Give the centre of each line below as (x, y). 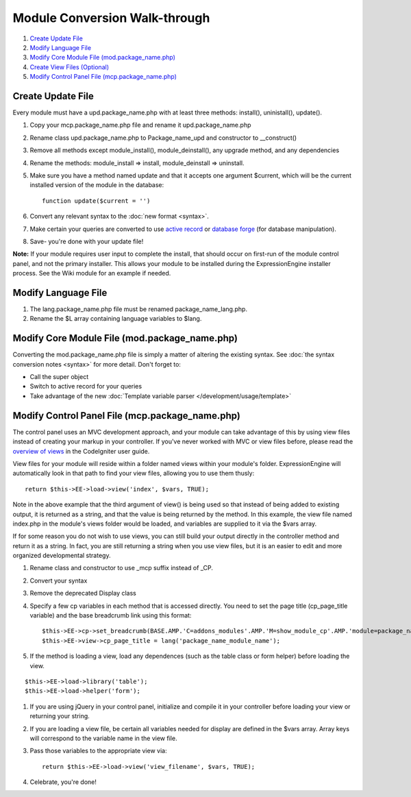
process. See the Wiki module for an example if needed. (92, 273)
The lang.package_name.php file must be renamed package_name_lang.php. (139, 309)
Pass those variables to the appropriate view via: (98, 751)
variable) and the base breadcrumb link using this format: (111, 615)
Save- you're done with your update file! (87, 241)
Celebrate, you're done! (63, 782)
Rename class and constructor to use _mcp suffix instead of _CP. (122, 568)
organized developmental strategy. (62, 556)
